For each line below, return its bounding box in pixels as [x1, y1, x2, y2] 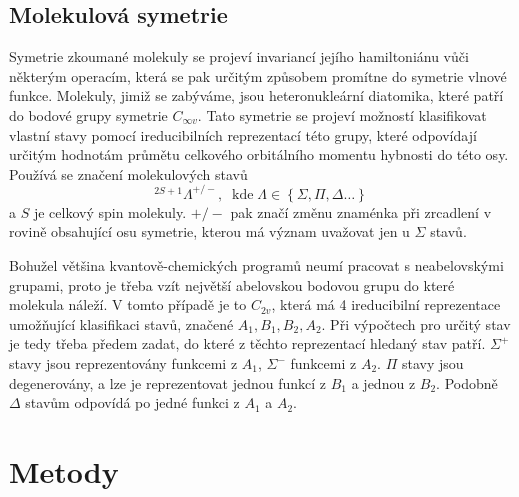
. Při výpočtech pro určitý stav [321, 313, 511, 334]
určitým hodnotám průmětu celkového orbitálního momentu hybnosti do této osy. [9, 144, 509, 165]
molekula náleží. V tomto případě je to [9, 294, 247, 315]
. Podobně [436, 372, 498, 393]
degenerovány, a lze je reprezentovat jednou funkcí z [9, 372, 327, 393]
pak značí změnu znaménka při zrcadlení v [230, 201, 492, 222]
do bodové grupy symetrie [9, 104, 168, 125]
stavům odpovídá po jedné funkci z [25, 392, 240, 413]
